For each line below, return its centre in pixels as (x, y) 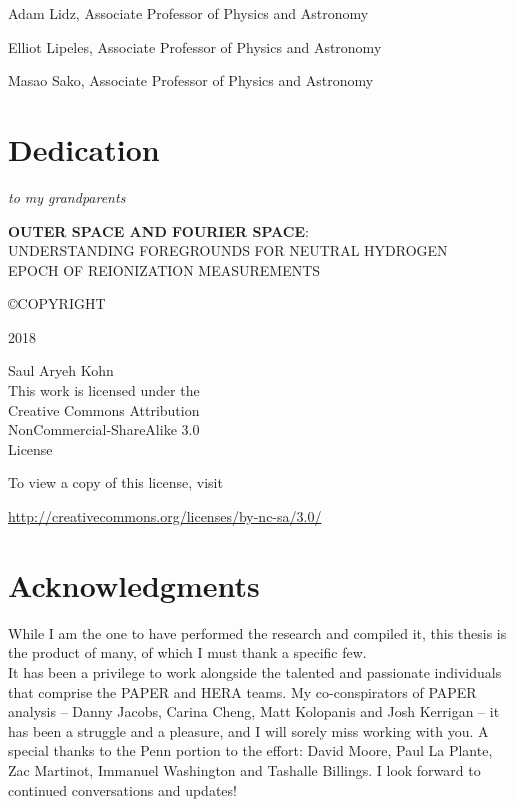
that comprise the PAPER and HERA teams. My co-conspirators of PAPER (242, 691)
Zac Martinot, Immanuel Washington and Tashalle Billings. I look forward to (244, 769)
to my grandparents (67, 196)
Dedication (84, 148)
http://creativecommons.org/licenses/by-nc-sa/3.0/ (165, 516)
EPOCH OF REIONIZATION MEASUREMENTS (164, 269)
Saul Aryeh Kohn (61, 370)
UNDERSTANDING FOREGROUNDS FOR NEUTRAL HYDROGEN (228, 250)
